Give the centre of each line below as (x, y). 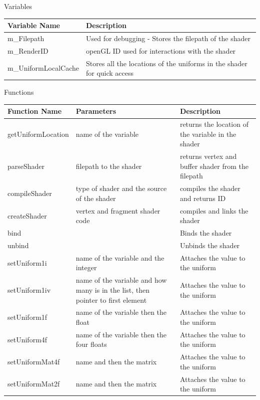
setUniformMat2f (34, 384)
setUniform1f (27, 317)
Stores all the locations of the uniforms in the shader (166, 63)
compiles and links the (214, 210)
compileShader (30, 193)
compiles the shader (210, 188)
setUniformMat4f (34, 362)
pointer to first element (111, 299)
